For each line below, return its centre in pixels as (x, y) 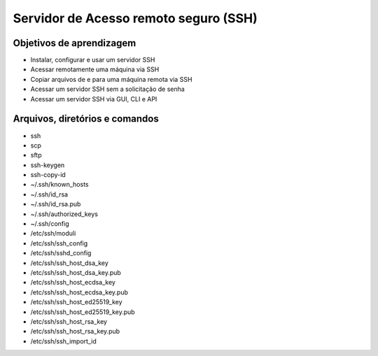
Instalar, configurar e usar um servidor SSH (93, 60)
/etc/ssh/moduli (53, 234)
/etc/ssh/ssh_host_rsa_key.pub (75, 332)
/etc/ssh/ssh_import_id (64, 341)
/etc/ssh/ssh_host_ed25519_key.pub (83, 312)
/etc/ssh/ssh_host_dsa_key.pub (76, 272)
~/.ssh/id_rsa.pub (56, 204)
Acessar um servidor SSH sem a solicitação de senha (107, 89)
